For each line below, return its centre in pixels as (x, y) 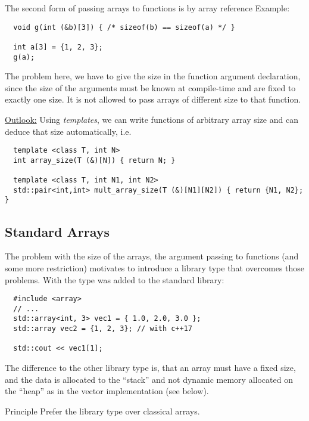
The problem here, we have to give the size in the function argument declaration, (153, 76)
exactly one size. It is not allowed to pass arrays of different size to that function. (153, 99)
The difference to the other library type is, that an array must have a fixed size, (150, 368)
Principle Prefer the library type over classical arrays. (102, 411)
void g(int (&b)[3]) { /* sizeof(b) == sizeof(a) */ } (124, 27)
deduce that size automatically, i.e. (68, 131)
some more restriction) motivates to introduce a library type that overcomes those (155, 267)
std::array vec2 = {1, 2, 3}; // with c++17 (103, 329)
